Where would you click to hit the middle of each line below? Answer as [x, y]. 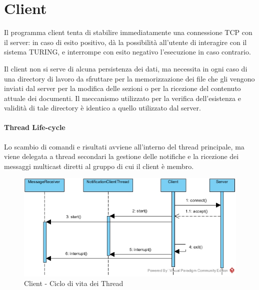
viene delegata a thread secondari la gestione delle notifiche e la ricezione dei [121, 156]
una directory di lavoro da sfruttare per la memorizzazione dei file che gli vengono [129, 78]
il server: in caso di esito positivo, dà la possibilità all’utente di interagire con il [125, 42]
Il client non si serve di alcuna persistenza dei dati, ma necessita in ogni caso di [126, 68]
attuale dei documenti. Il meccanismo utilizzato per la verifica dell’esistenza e [122, 98]
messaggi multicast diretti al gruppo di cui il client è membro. [99, 166]
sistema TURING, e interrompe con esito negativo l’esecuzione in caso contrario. [127, 52]
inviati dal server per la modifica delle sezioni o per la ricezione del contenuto [122, 88]
